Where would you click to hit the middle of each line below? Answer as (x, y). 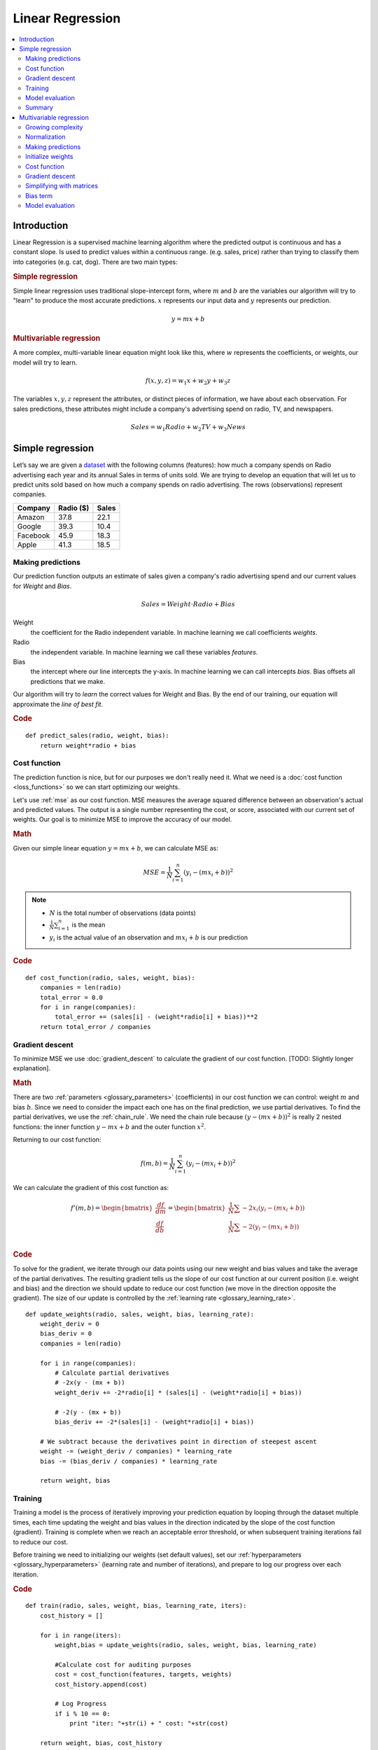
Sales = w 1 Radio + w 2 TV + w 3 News (188, 428)
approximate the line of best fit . (58, 704)
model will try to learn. (45, 362)
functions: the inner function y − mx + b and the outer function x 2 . (110, 1126)
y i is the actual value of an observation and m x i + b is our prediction (149, 938)
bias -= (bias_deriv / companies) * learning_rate (128, 1461)
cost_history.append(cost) (101, 1684)
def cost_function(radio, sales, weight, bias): (110, 978)
